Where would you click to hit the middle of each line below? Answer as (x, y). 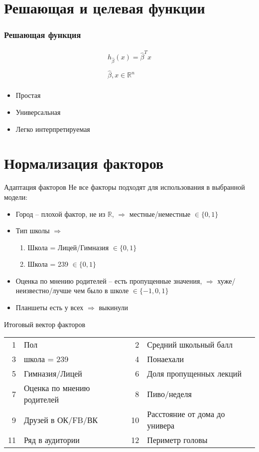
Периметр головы (177, 440)
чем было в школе (101, 290)
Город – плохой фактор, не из (61, 214)
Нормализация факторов (84, 163)
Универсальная (38, 112)
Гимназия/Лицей (53, 374)
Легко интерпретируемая (53, 129)
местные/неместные (160, 214)
